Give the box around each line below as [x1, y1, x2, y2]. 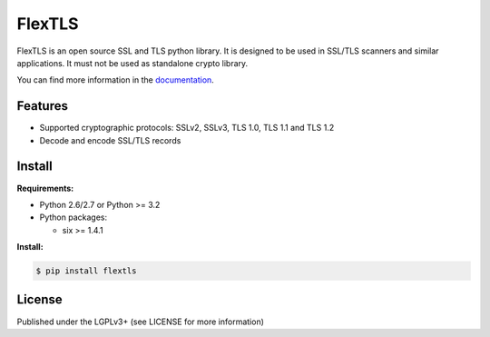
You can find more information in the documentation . [16, 74, 215, 85]
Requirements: [16, 183, 74, 193]
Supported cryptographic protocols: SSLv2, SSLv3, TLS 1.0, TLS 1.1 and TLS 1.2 [39, 123, 335, 134]
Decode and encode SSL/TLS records [39, 134, 181, 145]
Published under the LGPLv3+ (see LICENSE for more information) [16, 316, 265, 327]
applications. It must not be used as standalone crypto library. [16, 57, 249, 68]
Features [16, 98, 68, 114]
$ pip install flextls [35, 266, 137, 276]
